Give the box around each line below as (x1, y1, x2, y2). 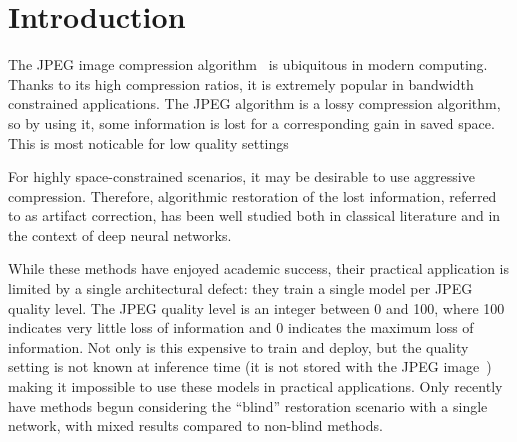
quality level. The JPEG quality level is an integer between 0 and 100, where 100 (8, 297, 505, 318)
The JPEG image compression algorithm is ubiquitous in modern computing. (8, 54, 488, 75)
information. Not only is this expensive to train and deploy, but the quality (8, 336, 469, 357)
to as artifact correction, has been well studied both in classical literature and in (8, 205, 501, 226)
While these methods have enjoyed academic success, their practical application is (8, 258, 509, 279)
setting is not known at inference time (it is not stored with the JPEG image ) (8, 356, 492, 377)
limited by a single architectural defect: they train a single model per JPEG (8, 278, 473, 299)
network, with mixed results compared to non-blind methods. (8, 415, 383, 436)
